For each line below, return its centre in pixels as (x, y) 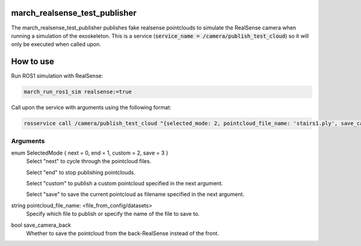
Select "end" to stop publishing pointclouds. (81, 172)
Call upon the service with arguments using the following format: (91, 108)
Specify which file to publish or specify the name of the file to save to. (113, 214)
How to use (32, 62)
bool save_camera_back (41, 225)
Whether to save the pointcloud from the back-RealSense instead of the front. (122, 233)
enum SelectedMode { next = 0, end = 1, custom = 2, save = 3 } (90, 153)
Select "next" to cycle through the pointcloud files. (89, 161)
